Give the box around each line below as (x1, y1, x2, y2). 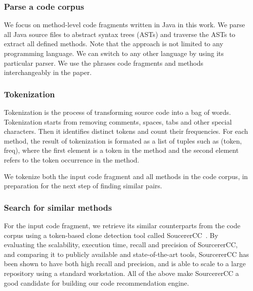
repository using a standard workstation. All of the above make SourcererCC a (4, 268, 239, 278)
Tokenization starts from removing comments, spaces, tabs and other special (4, 116, 232, 127)
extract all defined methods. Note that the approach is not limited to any (4, 38, 223, 49)
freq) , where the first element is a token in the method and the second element (4, 145, 239, 155)
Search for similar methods (4, 201, 112, 213)
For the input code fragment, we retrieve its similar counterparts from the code (4, 220, 240, 230)
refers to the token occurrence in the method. (4, 154, 139, 164)
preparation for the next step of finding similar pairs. (4, 181, 162, 191)
